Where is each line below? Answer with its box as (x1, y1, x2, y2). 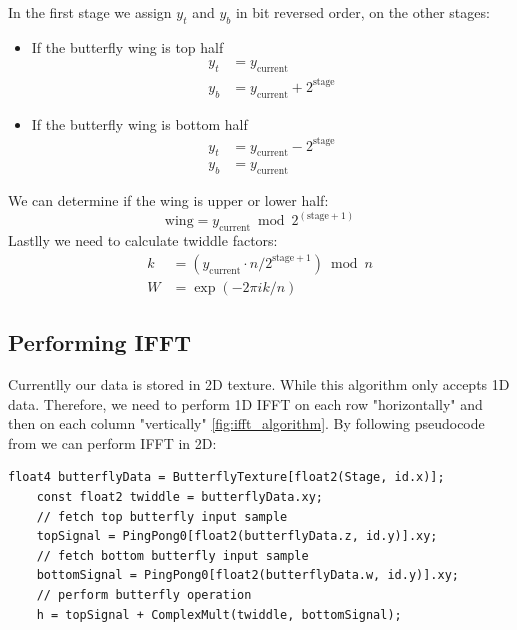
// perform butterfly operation (36, 587, 252, 602)
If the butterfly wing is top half (31, 36, 224, 57)
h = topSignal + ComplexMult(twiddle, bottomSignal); (36, 607, 402, 622)
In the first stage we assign (8, 2, 172, 22)
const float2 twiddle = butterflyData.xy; (36, 489, 323, 504)
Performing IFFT (8, 327, 191, 358)
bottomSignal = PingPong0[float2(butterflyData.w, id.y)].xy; (36, 568, 460, 583)
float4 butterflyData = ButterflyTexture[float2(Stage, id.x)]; (8, 470, 445, 485)
